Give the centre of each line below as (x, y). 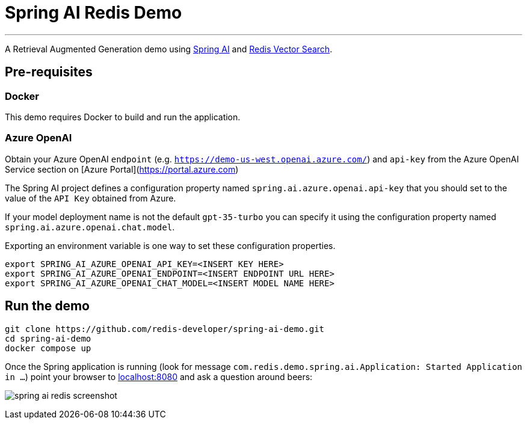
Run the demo (48, 306)
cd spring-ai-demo (48, 338)
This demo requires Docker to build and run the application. (123, 117)
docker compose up (48, 348)
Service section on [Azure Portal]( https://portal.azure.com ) (122, 169)
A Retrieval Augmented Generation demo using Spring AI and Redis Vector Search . (169, 49)
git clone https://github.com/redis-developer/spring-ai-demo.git (165, 329)
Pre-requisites (49, 72)
